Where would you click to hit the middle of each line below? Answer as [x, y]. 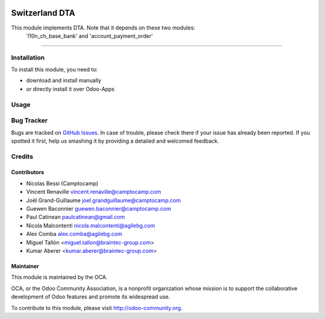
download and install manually [64, 81]
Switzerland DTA [43, 13]
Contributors [28, 172]
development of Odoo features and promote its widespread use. [91, 297]
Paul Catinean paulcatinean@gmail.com [76, 217]
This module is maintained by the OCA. [59, 277]
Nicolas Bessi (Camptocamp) [62, 183]
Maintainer [25, 266]
